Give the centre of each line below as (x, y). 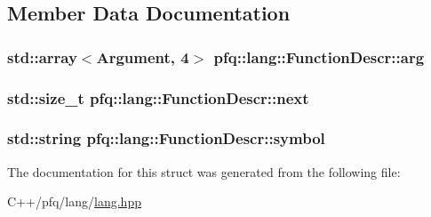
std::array (42, 56)
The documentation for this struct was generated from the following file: (204, 171)
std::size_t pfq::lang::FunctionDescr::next (158, 97)
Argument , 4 (143, 56)
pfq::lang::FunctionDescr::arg (319, 56)
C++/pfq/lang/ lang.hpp (74, 201)
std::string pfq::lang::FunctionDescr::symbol (166, 138)
